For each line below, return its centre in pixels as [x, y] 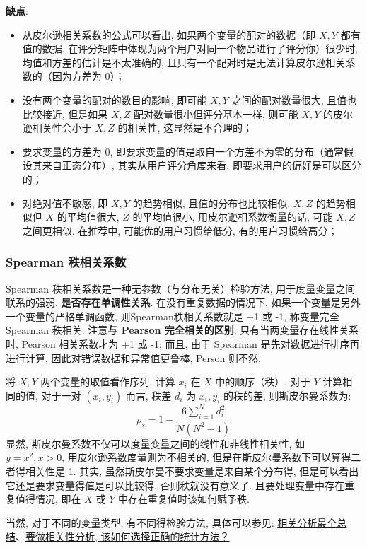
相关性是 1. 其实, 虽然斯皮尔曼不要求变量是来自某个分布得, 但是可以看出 [192, 471]
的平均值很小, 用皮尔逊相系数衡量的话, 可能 [233, 217]
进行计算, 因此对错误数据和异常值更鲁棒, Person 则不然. [133, 357]
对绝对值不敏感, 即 [65, 203]
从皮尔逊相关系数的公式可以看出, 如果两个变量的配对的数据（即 [169, 34]
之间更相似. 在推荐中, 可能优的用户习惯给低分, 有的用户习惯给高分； [180, 230]
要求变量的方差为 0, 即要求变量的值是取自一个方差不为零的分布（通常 [183, 151]
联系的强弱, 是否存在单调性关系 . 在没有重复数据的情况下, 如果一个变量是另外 [183, 302]
